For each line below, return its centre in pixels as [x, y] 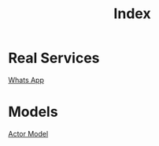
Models [33, 112]
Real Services [54, 58]
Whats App [26, 80]
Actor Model [28, 133]
